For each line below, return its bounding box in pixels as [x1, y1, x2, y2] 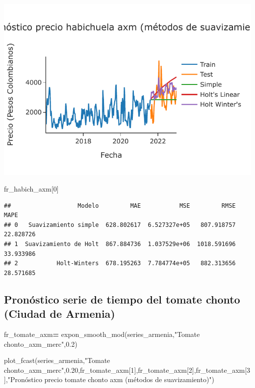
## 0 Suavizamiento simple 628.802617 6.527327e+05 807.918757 [4, 221, 236, 228]
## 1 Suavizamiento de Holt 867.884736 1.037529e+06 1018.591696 [4, 240, 236, 248]
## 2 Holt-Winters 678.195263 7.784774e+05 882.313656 [4, 260, 236, 267]
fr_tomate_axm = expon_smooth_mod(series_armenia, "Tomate [4, 329, 200, 339]
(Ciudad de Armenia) [4, 306, 115, 321]
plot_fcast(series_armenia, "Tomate [4, 355, 110, 365]
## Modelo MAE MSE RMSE [4, 202, 236, 209]
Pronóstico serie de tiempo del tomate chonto [4, 291, 240, 306]
